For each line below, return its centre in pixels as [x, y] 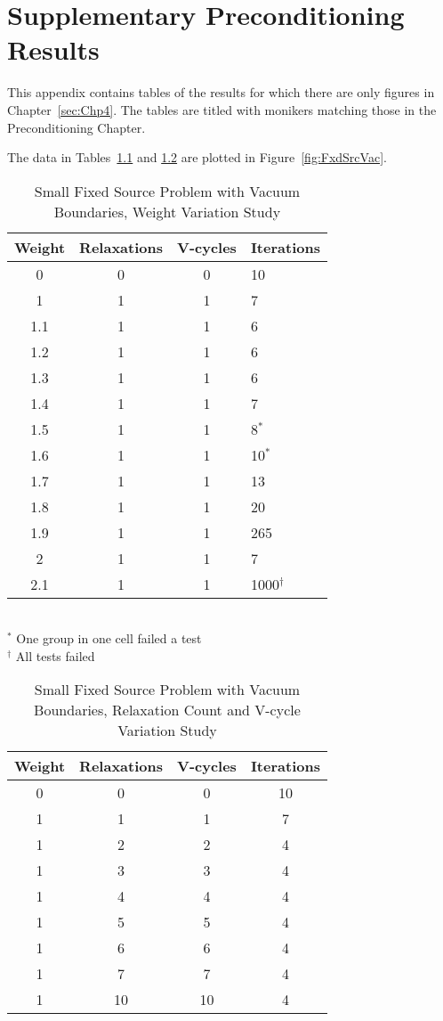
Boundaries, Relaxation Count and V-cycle [167, 710]
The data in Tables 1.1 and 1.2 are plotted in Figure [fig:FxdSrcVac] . [197, 157]
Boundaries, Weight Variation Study [167, 211]
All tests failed [55, 655]
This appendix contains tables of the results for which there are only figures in [221, 92]
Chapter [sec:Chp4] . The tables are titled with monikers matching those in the [222, 109]
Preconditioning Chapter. [77, 127]
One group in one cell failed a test [109, 638]
